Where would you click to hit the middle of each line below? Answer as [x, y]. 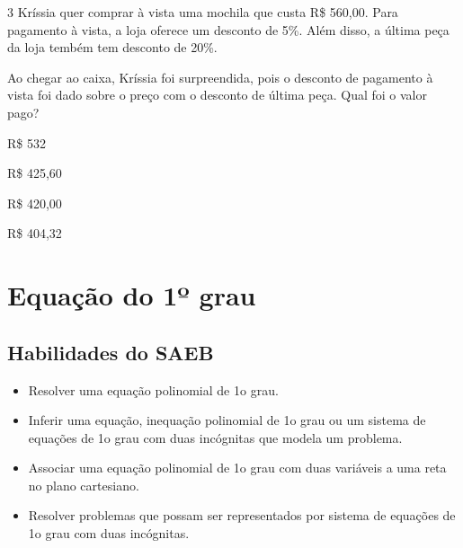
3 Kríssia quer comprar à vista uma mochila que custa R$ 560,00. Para [203, 12]
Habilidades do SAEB [111, 352]
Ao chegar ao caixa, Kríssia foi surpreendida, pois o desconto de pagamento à [220, 77]
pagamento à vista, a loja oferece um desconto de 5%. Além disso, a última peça [228, 29]
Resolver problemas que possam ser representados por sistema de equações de [242, 515]
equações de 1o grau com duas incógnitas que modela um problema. [215, 437]
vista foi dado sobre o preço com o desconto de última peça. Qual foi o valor [217, 95]
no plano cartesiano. [84, 485]
